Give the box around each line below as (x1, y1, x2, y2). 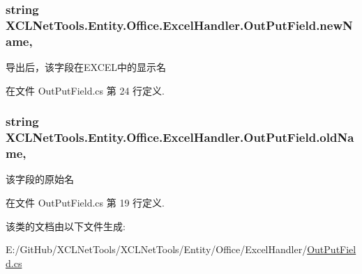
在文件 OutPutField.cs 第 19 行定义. (6, 195, 165, 209)
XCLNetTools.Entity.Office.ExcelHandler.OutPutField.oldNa (6, 129, 354, 146)
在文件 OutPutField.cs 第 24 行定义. (6, 83, 165, 97)
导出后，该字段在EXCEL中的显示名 (6, 60, 167, 74)
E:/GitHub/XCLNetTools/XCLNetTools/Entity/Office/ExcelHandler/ (6, 242, 308, 257)
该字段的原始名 (6, 172, 74, 186)
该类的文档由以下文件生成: (6, 218, 126, 233)
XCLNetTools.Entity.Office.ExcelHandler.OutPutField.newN (6, 16, 353, 33)
